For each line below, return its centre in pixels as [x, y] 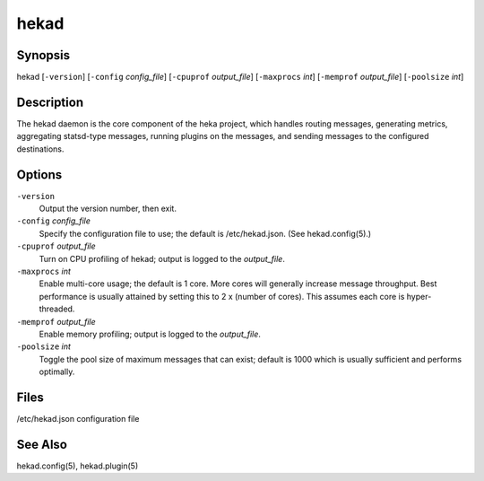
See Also [42, 444]
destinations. [40, 149]
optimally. [57, 372]
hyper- [419, 296]
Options [39, 175]
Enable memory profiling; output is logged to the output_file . [150, 334]
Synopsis [43, 55]
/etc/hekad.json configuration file [78, 419]
